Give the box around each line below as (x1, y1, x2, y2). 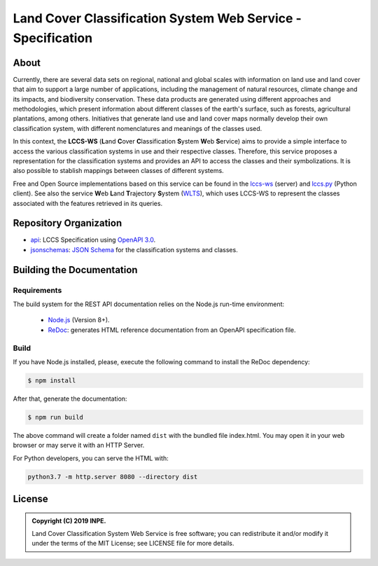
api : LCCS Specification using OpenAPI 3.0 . (30, 235, 156, 244)
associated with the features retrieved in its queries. (13, 199, 163, 207)
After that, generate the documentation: (13, 394, 127, 403)
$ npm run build (27, 413, 84, 421)
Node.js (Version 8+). (48, 316, 110, 324)
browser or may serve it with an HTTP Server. (13, 441, 145, 450)
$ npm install (27, 376, 76, 385)
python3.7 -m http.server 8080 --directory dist (27, 473, 198, 481)
